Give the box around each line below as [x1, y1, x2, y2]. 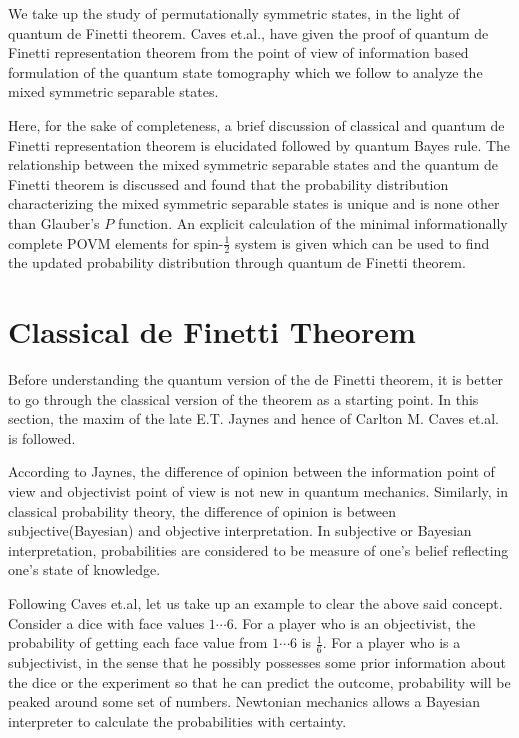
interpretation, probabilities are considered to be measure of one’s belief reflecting [8, 539, 509, 560]
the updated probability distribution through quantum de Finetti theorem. [8, 252, 466, 273]
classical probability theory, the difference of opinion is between [8, 500, 397, 521]
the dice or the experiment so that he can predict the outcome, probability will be [8, 671, 511, 692]
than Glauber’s [8, 212, 100, 233]
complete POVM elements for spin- [8, 232, 224, 253]
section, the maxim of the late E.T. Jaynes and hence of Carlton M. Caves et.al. [8, 408, 500, 429]
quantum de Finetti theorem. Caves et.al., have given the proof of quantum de [8, 22, 489, 43]
